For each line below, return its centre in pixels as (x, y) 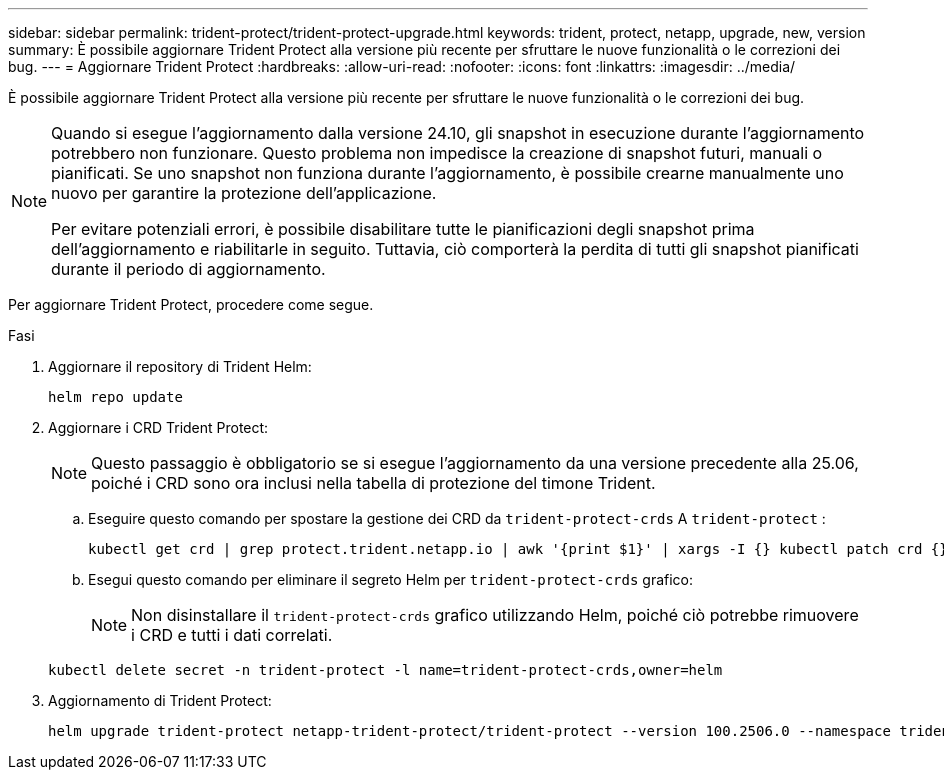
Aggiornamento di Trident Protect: (160, 700)
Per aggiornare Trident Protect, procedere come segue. (191, 304)
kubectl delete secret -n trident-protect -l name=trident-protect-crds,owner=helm (385, 670)
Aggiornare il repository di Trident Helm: (180, 366)
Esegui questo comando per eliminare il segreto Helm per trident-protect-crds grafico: (391, 579)
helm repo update (115, 397)
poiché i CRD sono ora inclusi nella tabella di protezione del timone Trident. (373, 483)
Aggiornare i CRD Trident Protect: (158, 427)
